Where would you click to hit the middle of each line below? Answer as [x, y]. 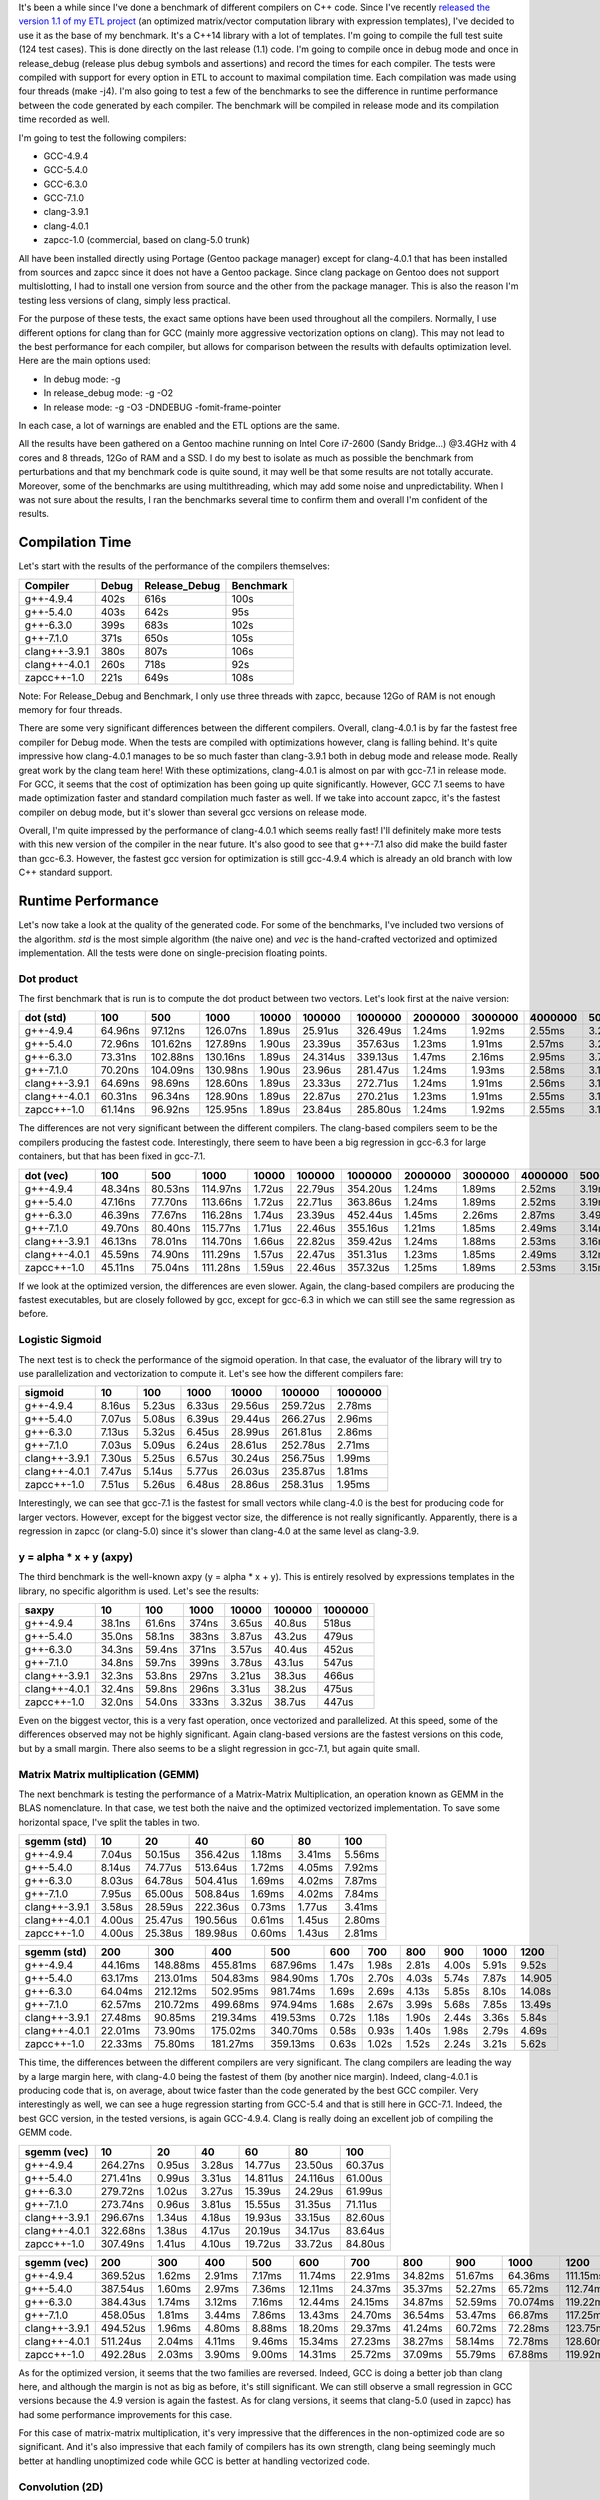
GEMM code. [45, 2132]
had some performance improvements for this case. [125, 2414]
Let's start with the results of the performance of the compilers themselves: [174, 566]
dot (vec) [46, 1175]
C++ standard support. [66, 872]
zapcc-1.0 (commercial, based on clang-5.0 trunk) [146, 240]
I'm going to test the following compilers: [102, 137]
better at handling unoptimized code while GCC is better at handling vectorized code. [194, 2461]
